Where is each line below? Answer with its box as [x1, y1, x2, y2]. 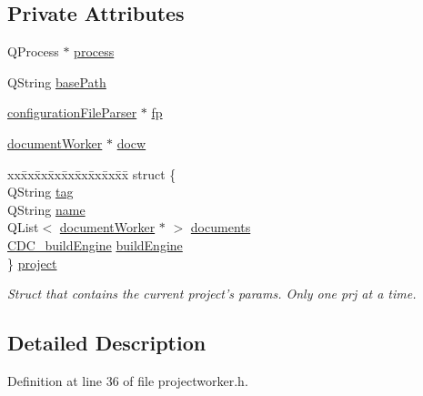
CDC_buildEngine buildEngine [7, 235, 183, 254]
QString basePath [7, 72, 106, 91]
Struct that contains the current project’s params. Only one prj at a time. [7, 284, 417, 303]
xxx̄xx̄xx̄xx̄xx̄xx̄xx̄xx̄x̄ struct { [7, 164, 176, 183]
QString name [7, 199, 86, 218]
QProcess [7, 42, 59, 61]
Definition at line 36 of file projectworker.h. [7, 371, 248, 390]
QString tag [7, 182, 74, 201]
